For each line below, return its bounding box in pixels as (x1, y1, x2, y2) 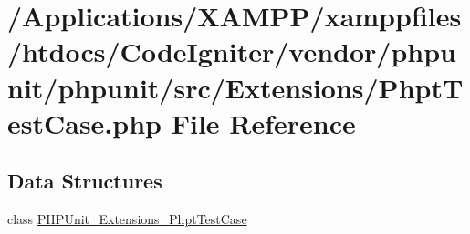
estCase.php (7, 104, 162, 141)
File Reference (171, 104, 356, 141)
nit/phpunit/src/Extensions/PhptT (7, 68, 464, 106)
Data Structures (7, 167, 162, 195)
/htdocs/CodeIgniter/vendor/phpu (7, 33, 456, 70)
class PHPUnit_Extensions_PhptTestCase (7, 209, 247, 229)
